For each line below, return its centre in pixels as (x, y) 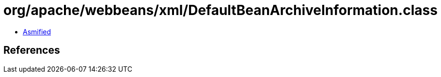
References (32, 50)
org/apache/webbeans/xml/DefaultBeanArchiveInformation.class (220, 10)
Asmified (37, 31)
